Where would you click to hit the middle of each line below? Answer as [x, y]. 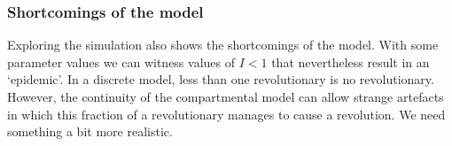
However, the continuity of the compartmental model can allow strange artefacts [226, 96]
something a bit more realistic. [90, 131]
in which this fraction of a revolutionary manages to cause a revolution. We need [226, 114]
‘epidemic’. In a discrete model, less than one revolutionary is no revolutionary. [221, 79]
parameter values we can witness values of [121, 61]
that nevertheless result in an [351, 61]
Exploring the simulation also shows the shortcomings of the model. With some [223, 45]
